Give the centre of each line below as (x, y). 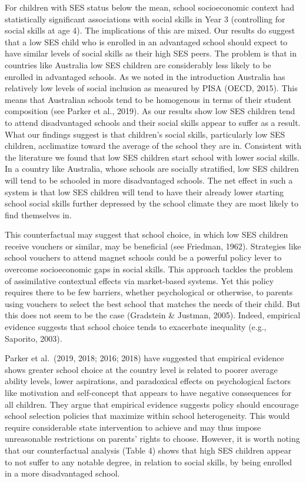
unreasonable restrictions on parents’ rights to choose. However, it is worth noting (152, 439)
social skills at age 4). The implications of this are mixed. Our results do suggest (150, 30)
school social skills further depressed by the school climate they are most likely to (152, 203)
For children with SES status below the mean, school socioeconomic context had (149, 7)
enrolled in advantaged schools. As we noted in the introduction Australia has (145, 76)
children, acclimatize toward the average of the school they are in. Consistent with (153, 146)
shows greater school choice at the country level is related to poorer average (141, 369)
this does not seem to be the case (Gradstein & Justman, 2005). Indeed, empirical (153, 315)
